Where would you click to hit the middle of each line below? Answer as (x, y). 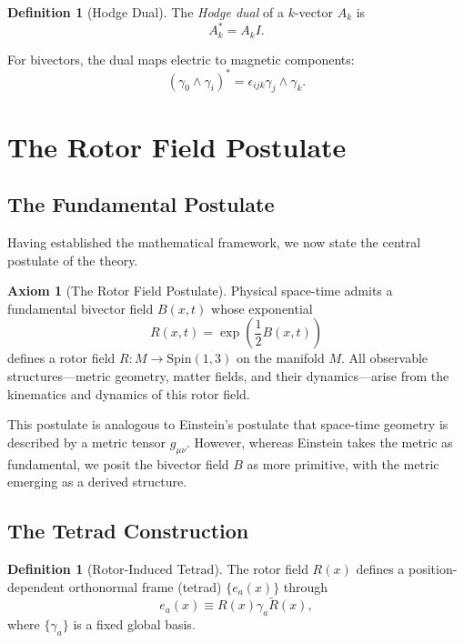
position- (433, 568)
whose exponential (262, 308)
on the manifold (280, 358)
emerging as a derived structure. (97, 482)
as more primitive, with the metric (343, 463)
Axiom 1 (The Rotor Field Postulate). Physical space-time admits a (200, 291)
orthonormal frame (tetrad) (145, 586)
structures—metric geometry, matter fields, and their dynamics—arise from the (228, 375)
